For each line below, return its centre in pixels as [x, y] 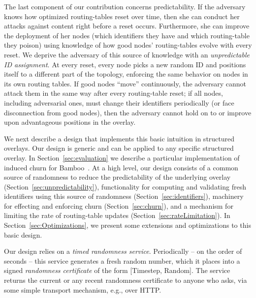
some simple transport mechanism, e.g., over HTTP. [83, 289]
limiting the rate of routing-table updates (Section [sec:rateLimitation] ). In [117, 215]
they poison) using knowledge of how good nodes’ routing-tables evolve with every [128, 45]
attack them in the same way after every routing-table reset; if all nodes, [113, 93]
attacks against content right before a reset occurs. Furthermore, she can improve [127, 26]
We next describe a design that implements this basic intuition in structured [119, 138]
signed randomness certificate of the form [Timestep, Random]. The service [117, 270]
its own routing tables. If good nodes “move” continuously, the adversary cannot [125, 83]
